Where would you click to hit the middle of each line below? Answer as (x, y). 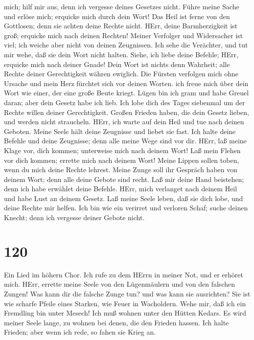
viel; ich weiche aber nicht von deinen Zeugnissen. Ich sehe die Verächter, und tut (126, 45)
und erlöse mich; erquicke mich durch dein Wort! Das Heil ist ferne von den (117, 16)
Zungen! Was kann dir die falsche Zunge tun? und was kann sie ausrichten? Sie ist (127, 293)
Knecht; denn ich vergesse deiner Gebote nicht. (74, 217)
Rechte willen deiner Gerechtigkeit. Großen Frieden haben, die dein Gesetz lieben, (127, 112)
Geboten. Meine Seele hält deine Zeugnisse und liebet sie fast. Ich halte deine (120, 131)
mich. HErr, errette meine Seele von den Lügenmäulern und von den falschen (119, 284)
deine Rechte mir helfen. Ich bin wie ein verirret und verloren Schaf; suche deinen (126, 208)
